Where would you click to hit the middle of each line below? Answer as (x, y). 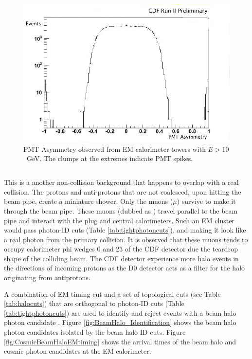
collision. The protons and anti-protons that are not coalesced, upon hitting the (123, 191)
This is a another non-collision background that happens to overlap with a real (121, 182)
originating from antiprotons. (47, 278)
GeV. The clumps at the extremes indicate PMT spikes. (110, 158)
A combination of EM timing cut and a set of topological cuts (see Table (112, 294)
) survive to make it (206, 201)
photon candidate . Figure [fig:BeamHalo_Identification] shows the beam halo (120, 322)
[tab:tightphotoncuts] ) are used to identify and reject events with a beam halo (120, 313)
